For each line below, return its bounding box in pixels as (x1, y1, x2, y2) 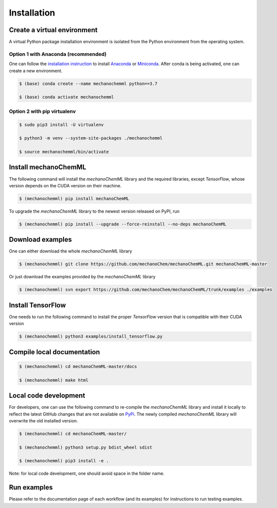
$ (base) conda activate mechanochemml (19, 94, 114, 100)
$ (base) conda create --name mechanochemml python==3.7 (19, 81, 158, 86)
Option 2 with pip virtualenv (9, 108, 76, 114)
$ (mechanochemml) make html (19, 377, 89, 383)
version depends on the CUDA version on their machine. (9, 182, 122, 188)
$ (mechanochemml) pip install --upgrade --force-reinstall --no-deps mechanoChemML (19, 221, 227, 227)
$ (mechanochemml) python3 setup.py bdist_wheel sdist (19, 444, 152, 450)
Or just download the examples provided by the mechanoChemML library (9, 274, 156, 280)
